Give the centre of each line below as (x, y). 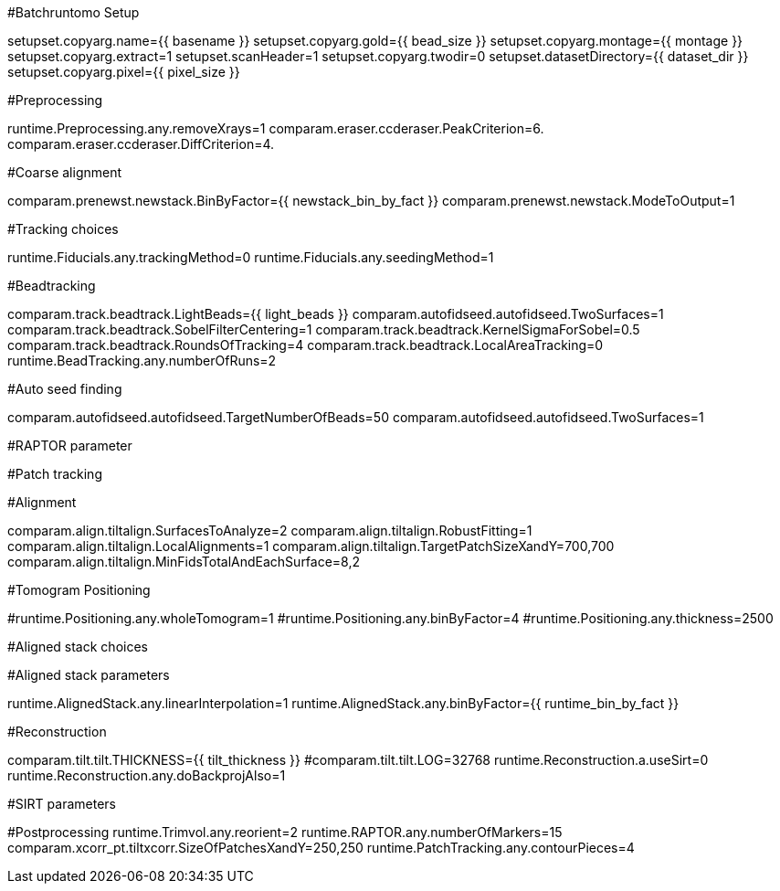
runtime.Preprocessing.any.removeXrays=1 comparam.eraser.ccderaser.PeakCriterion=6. (276, 128)
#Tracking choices (63, 229)
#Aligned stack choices (78, 647)
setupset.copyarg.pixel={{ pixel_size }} (124, 72)
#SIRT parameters (62, 804)
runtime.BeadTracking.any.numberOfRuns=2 (142, 361)
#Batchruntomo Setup (74, 12)
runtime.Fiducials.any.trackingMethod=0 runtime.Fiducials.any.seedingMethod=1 (251, 257)
